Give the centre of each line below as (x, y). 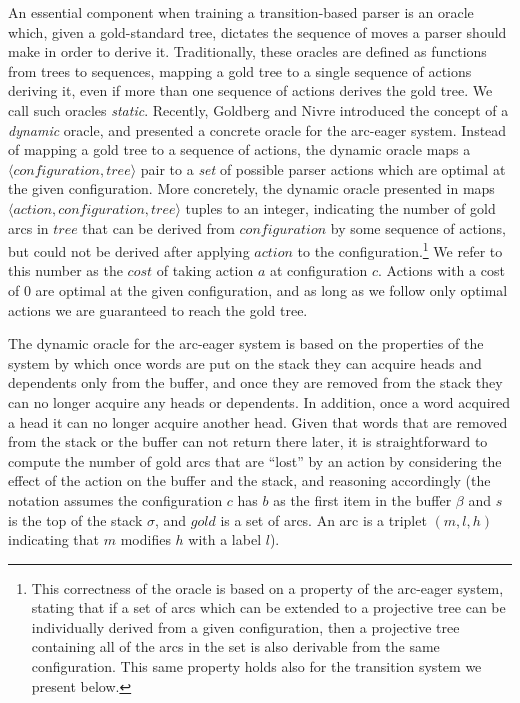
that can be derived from (158, 227)
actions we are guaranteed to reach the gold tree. (158, 309)
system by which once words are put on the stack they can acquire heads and (245, 362)
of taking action (205, 270)
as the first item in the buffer (362, 499)
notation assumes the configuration (115, 499)
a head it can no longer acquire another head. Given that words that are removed (258, 421)
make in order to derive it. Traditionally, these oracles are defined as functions (247, 51)
